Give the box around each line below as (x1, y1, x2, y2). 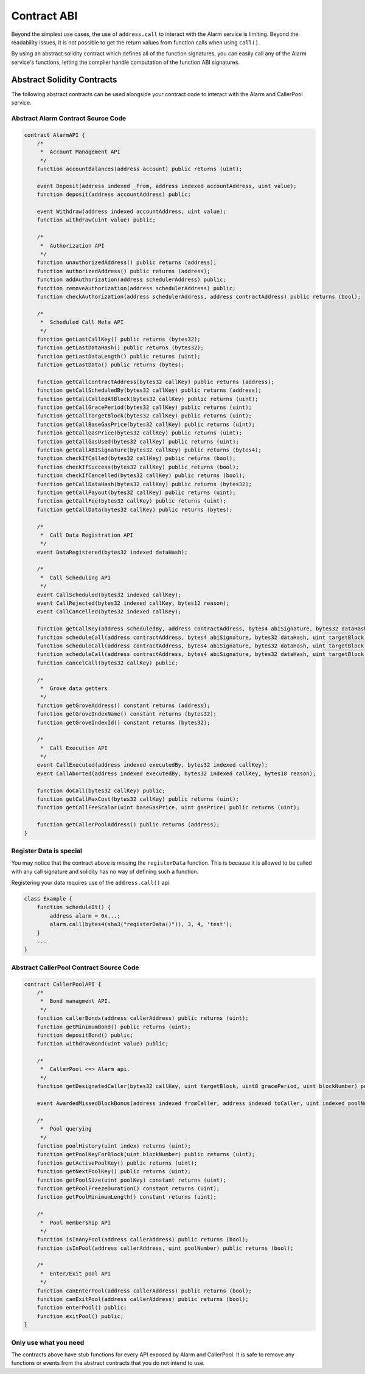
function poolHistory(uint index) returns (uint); (36, 1143, 191, 1149)
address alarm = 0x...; (49, 912, 121, 919)
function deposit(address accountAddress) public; (36, 191, 191, 198)
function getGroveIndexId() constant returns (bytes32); (36, 719, 210, 726)
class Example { (24, 895, 73, 902)
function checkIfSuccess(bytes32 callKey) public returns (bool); (36, 463, 240, 470)
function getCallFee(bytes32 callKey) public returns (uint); (36, 498, 226, 504)
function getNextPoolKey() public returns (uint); (36, 1168, 191, 1175)
